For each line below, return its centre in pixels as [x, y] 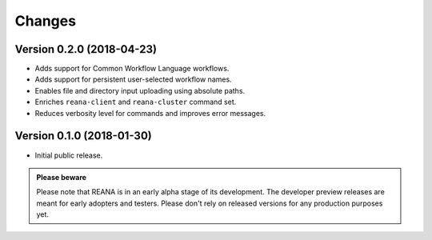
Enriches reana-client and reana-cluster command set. [136, 102]
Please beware [62, 177]
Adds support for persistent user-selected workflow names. [133, 79]
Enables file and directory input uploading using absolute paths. [140, 90]
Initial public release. [69, 155]
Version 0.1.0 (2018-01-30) [83, 136]
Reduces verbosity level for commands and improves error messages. [150, 113]
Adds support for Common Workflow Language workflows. [132, 69]
